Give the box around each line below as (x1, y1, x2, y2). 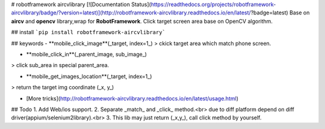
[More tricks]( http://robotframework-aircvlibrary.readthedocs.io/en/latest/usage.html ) (26, 95, 239, 102)
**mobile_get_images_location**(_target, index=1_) (26, 73, 152, 80)
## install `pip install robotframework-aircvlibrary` (11, 29, 166, 36)
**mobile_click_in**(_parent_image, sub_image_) (26, 50, 147, 58)
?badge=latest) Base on (250, 9, 310, 16)
